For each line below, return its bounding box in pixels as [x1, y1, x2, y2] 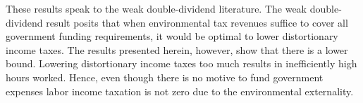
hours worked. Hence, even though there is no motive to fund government [6, 69, 324, 84]
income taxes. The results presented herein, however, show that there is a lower [6, 42, 348, 57]
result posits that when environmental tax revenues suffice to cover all [46, 15, 348, 29]
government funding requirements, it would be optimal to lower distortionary [6, 29, 338, 43]
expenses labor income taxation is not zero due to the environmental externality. [6, 83, 354, 98]
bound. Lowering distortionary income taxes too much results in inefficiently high [6, 56, 357, 71]
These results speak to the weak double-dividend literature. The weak [6, 1, 307, 15]
